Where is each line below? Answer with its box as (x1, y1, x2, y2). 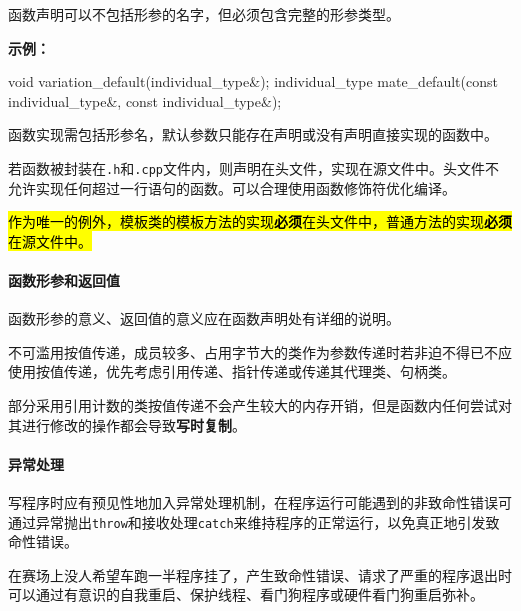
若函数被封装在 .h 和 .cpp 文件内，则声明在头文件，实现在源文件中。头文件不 (8, 157, 499, 178)
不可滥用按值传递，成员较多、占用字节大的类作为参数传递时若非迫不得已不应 (8, 341, 512, 362)
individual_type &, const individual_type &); (8, 90, 282, 111)
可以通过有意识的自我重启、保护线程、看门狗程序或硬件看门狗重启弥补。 (8, 584, 484, 605)
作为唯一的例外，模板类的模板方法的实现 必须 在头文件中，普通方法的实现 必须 (8, 211, 512, 232)
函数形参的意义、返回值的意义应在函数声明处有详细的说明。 (8, 308, 400, 329)
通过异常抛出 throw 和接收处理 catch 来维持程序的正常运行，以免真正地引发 (8, 511, 486, 532)
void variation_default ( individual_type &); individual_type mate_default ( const (8, 71, 498, 92)
